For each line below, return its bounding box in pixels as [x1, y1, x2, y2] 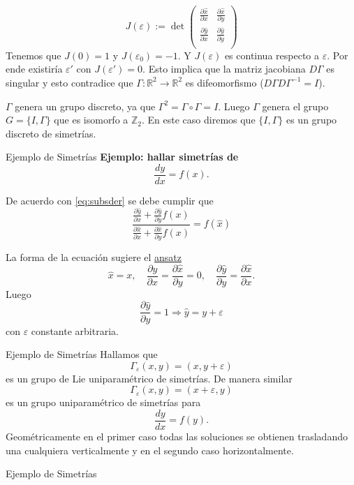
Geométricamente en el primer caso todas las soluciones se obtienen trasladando [6, 428, 348, 443]
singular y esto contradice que [6, 75, 133, 89]
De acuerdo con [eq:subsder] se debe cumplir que [6, 193, 214, 207]
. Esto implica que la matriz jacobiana [142, 61, 306, 76]
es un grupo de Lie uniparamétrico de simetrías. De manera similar [6, 371, 293, 385]
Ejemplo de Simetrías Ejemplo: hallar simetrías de [6, 149, 239, 164]
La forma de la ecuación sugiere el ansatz [6, 250, 182, 264]
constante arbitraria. [31, 323, 119, 338]
